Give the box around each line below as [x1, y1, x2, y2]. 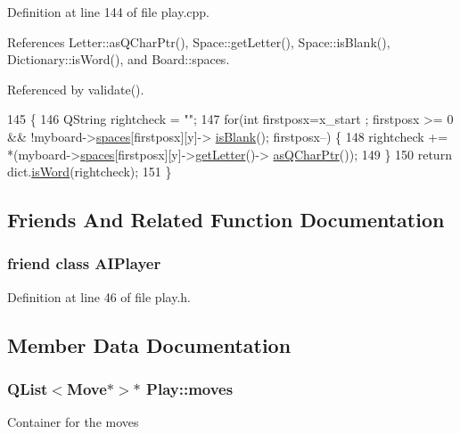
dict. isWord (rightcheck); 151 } [7, 162, 172, 181]
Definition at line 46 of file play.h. [7, 287, 191, 306]
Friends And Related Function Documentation [7, 206, 445, 233]
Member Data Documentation [7, 331, 292, 358]
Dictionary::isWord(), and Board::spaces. [7, 50, 230, 69]
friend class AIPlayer [7, 252, 161, 274]
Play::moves [146, 378, 234, 400]
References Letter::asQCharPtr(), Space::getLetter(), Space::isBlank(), [7, 32, 390, 51]
